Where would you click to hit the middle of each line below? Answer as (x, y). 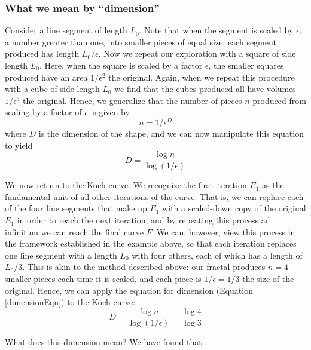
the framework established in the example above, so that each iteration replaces (151, 243)
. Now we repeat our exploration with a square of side (197, 53)
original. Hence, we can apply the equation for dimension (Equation (129, 290)
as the (273, 185)
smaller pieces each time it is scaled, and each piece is (103, 279)
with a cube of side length (52, 89)
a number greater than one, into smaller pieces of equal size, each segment (141, 42)
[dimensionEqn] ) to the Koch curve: (70, 302)
